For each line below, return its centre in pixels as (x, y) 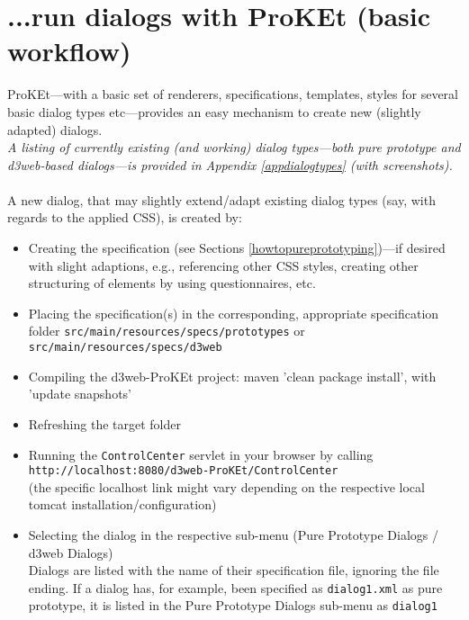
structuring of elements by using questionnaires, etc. (172, 283)
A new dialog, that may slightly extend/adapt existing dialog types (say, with (221, 199)
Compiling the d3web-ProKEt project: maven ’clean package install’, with (232, 376)
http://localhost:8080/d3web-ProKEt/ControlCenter (183, 471)
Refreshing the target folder (104, 423)
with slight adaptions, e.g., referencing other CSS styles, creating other (223, 265)
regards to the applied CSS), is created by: (125, 217)
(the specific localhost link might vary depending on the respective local (226, 486)
